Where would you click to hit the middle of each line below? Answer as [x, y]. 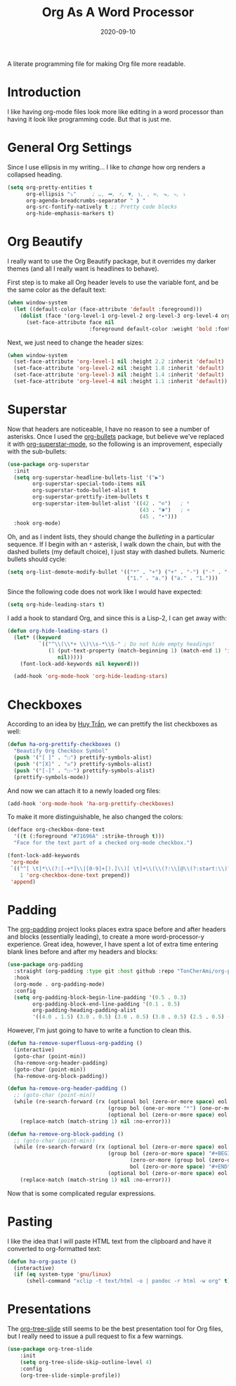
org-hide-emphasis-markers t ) [70, 214]
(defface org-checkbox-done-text [56, 830]
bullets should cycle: [37, 559]
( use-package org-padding [45, 965]
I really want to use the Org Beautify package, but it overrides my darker [112, 262]
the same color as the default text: [57, 290]
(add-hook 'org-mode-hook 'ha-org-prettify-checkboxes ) [91, 803]
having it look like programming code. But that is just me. [90, 119]
